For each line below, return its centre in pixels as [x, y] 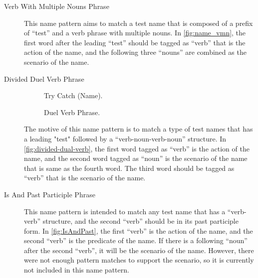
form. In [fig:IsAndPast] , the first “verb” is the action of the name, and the [138, 230]
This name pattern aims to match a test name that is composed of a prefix [138, 23]
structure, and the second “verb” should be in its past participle [140, 221]
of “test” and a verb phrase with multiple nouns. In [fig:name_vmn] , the [135, 33]
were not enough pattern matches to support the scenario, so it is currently [139, 260]
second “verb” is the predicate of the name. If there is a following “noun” [136, 240]
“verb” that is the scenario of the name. [85, 178]
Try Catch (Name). [73, 95]
